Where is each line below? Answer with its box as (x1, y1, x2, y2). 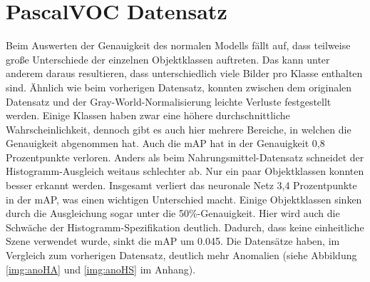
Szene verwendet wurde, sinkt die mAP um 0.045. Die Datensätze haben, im (6, 233, 340, 248)
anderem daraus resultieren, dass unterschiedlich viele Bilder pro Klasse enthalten (6, 66, 363, 81)
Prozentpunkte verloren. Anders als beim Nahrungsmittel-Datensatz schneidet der (6, 149, 364, 164)
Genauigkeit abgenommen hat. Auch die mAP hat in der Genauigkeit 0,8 (6, 136, 325, 151)
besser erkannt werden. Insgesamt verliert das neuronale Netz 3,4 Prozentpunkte (6, 178, 357, 193)
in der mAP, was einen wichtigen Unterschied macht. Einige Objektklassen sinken (6, 191, 362, 206)
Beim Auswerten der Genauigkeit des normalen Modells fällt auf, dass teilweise (6, 38, 351, 53)
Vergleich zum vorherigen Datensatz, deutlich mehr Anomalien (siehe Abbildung (6, 248, 357, 263)
